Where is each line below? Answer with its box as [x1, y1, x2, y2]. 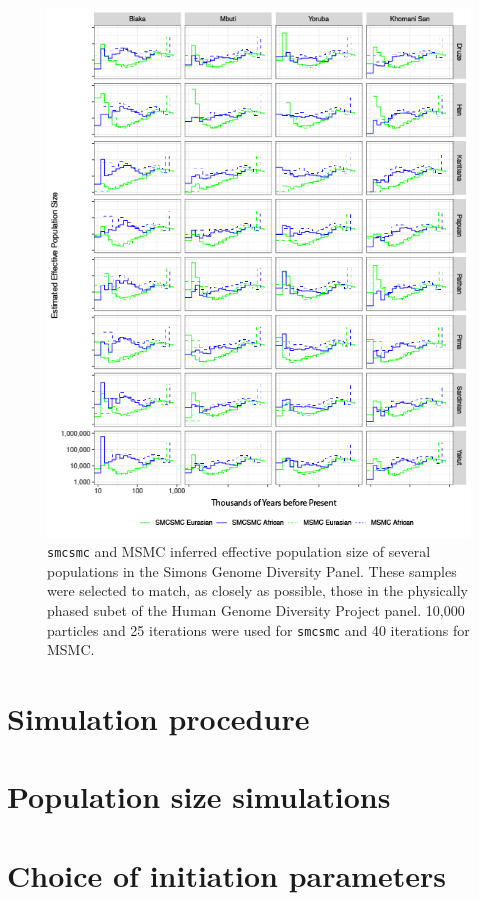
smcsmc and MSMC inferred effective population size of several [47, 541, 431, 562]
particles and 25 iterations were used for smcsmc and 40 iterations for [47, 619, 470, 640]
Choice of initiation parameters [7, 854, 446, 895]
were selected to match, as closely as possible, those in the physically [47, 580, 468, 601]
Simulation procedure [7, 698, 310, 739]
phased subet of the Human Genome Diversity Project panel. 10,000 [47, 600, 465, 621]
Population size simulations [7, 776, 391, 817]
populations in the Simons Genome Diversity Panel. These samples [47, 560, 457, 581]
